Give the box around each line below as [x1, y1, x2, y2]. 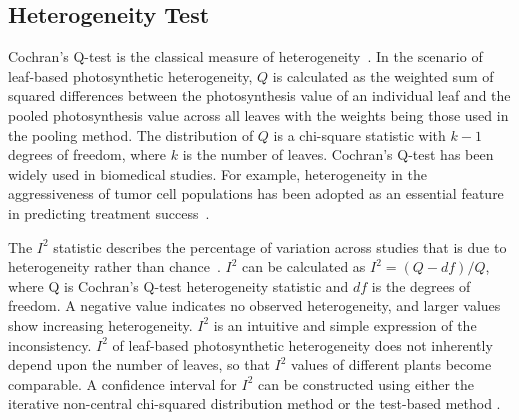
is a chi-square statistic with [273, 124, 446, 145]
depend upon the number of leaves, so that [8, 354, 270, 375]
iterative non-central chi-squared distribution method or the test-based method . [8, 393, 501, 414]
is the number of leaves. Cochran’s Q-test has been [182, 144, 494, 165]
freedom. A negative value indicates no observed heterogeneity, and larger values [8, 295, 501, 316]
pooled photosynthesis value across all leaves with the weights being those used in [8, 104, 509, 125]
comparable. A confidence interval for [8, 373, 237, 394]
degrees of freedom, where [8, 144, 167, 165]
